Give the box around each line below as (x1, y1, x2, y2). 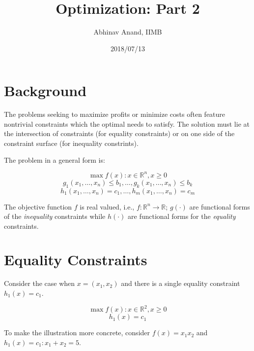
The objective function (4, 201, 72, 211)
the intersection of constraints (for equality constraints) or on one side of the (4, 128, 235, 139)
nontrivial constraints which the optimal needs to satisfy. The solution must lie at (4, 118, 250, 129)
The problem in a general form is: (4, 154, 105, 165)
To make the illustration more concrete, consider (4, 327, 150, 338)
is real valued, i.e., (80, 201, 135, 211)
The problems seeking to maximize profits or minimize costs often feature (4, 109, 226, 119)
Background (4, 80, 87, 101)
